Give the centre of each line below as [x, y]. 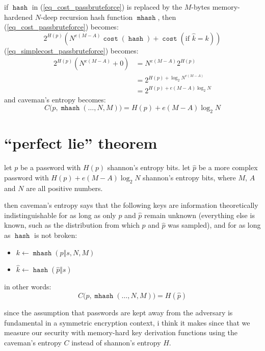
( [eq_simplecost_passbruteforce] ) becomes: [71, 50]
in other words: [28, 287]
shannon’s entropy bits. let [149, 167]
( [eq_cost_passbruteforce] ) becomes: [61, 27]
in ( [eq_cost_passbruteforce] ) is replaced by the [107, 7]
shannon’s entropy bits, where [189, 177]
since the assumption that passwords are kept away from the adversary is [118, 312]
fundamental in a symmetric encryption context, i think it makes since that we [127, 322]
